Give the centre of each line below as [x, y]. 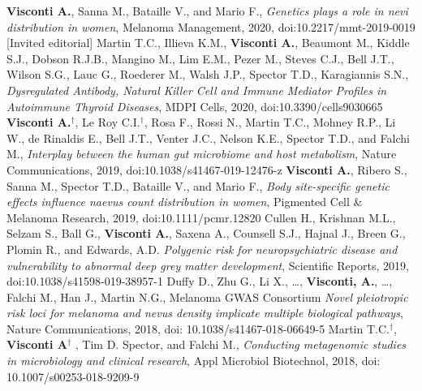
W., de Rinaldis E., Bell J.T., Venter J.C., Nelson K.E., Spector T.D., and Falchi [208, 137]
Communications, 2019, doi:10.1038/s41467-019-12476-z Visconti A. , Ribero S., [207, 169]
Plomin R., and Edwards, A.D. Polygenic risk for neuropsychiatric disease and [202, 249]
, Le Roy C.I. [108, 122]
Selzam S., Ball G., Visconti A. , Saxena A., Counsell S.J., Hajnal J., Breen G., [206, 233]
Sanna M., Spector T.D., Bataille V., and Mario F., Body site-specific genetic [198, 185]
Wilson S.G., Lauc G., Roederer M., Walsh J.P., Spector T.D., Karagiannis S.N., [208, 74]
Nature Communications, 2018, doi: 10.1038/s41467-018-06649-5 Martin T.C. [198, 328]
